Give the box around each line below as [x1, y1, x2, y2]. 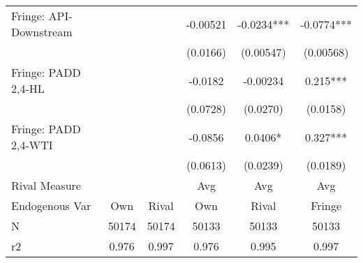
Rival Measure [11, 177, 81, 193]
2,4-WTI [11, 137, 53, 153]
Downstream [11, 24, 73, 40]
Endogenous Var [11, 197, 91, 213]
